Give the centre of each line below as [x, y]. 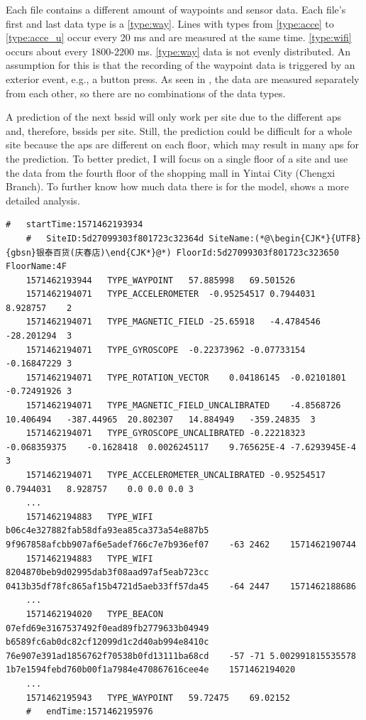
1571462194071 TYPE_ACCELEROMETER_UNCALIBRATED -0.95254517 [176, 475]
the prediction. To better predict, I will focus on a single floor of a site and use [177, 158]
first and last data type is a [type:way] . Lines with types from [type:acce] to [170, 23]
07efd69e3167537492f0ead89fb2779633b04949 [107, 628]
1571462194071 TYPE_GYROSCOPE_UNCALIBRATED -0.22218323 [166, 433]
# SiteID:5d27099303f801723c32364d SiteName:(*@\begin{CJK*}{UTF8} [194, 238]
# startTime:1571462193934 [74, 225]
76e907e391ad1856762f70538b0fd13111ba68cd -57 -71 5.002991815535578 [181, 656]
